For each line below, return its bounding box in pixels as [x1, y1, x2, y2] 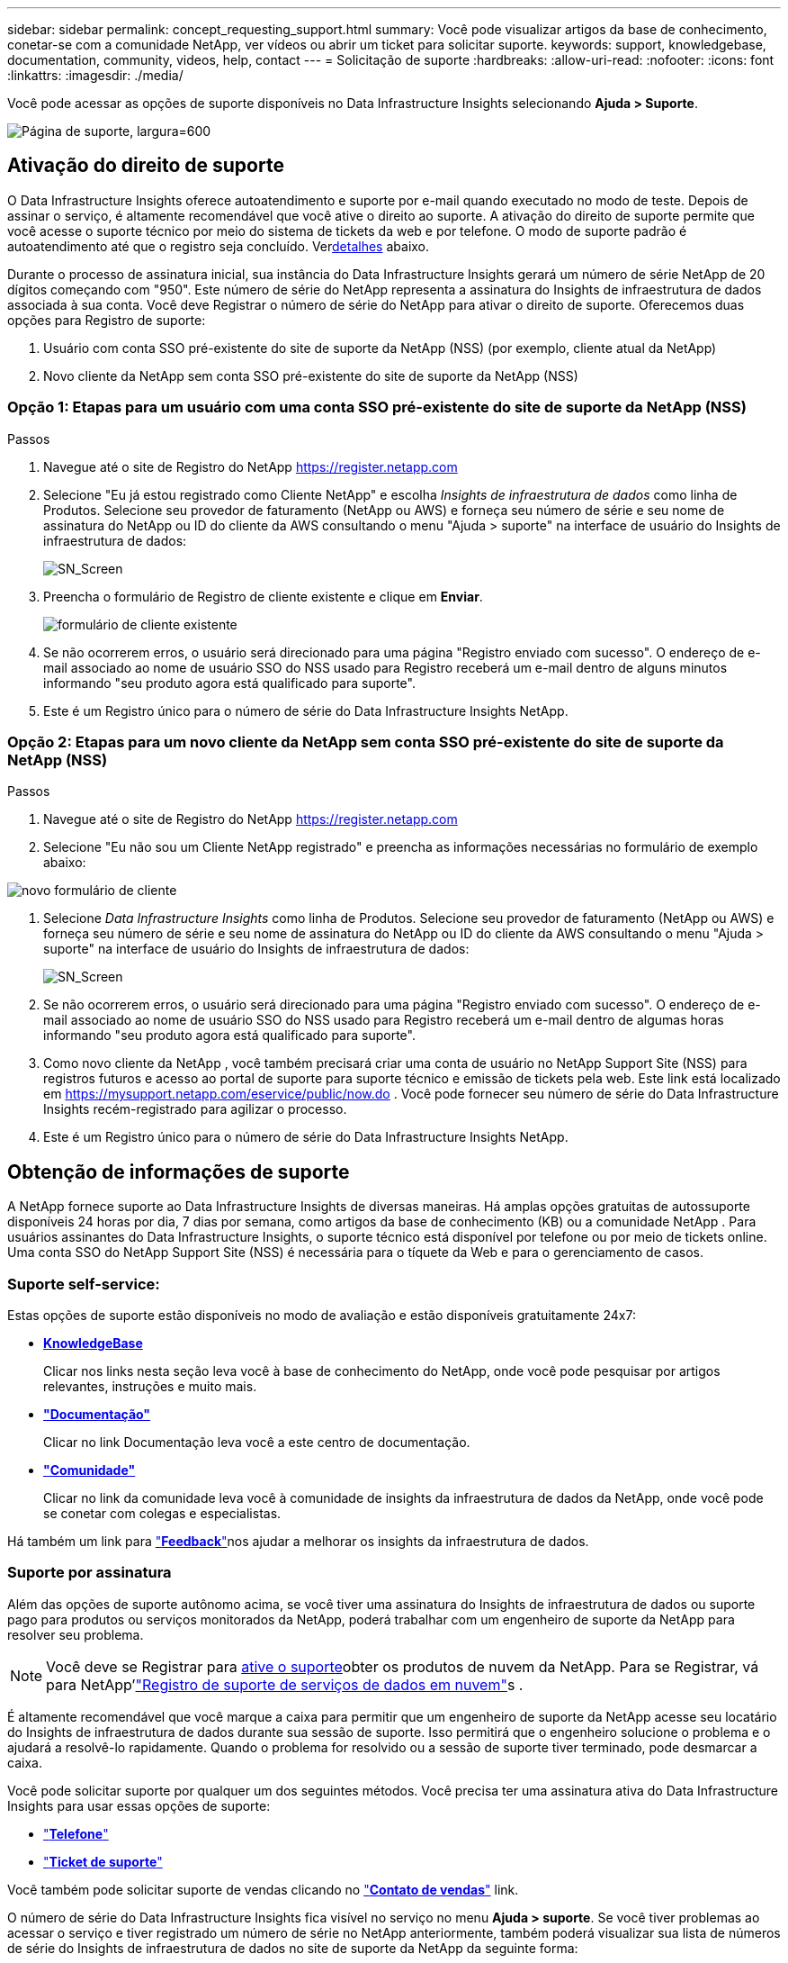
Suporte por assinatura [7, 1563, 172, 1582]
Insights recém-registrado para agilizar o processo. [43, 1101, 347, 1117]
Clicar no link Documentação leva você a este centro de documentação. [43, 1434, 470, 1450]
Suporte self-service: [7, 1274, 160, 1293]
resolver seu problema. [7, 1626, 144, 1642]
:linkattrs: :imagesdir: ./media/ [7, 68, 184, 83]
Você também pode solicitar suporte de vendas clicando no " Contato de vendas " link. [7, 1881, 519, 1897]
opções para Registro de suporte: [7, 312, 206, 328]
